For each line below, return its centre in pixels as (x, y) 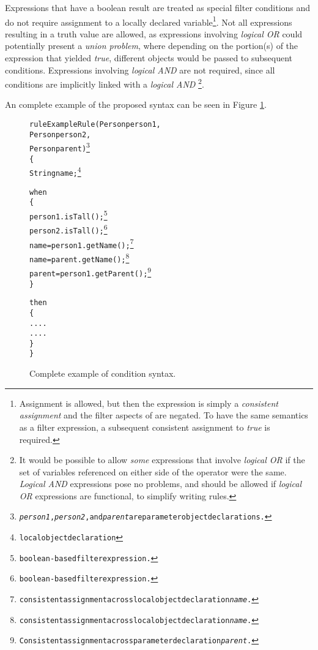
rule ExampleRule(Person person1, (95, 125)
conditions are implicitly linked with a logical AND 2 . (105, 83)
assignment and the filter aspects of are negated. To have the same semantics (164, 415)
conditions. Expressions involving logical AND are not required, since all (140, 70)
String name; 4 (55, 171)
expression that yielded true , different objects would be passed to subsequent (149, 58)
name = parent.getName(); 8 (79, 257)
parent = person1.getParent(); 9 (91, 271)
